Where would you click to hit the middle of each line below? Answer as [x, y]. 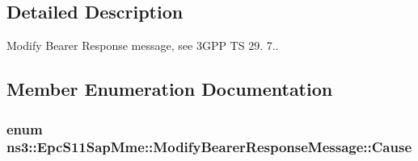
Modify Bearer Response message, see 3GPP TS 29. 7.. [143, 45]
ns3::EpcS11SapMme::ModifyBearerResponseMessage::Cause [209, 147]
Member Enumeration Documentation [170, 89]
